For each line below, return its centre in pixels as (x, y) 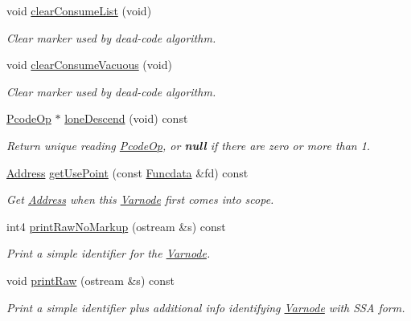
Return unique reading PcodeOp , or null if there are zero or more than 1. (189, 145)
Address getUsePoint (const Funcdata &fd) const (127, 172)
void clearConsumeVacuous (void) (89, 65)
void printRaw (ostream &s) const (90, 280)
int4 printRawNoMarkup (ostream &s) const (116, 226)
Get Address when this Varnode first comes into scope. (140, 199)
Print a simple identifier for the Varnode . (109, 253)
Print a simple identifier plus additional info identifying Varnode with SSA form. (206, 307)
